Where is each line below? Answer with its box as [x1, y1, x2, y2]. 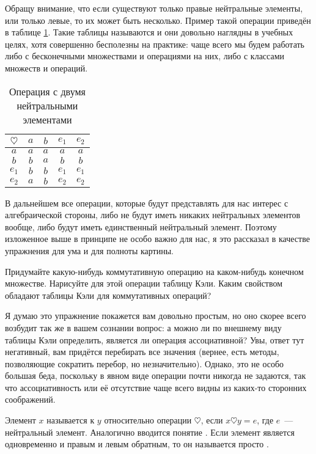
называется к [46, 414, 95, 427]
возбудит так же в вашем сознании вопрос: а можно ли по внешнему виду [5, 321, 282, 334]
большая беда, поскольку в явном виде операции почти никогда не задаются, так [5, 369, 306, 382]
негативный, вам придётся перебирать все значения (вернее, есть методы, [5, 345, 279, 358]
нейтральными [17, 98, 78, 112]
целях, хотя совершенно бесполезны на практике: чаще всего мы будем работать [5, 37, 304, 50]
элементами [23, 112, 72, 126]
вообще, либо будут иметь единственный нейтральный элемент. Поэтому [5, 220, 277, 233]
